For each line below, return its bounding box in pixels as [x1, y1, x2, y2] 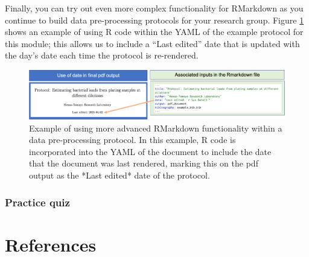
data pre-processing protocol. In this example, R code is [29, 133, 236, 146]
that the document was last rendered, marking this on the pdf [29, 157, 258, 170]
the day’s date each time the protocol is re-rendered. [5, 49, 199, 62]
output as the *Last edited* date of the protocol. [29, 169, 210, 181]
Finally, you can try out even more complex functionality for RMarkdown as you [5, 2, 304, 14]
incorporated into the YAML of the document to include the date [29, 145, 272, 157]
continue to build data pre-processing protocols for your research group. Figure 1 [5, 13, 304, 26]
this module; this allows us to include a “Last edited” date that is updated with [5, 37, 300, 49]
